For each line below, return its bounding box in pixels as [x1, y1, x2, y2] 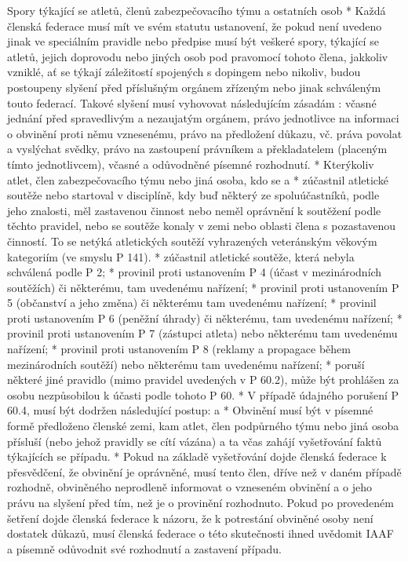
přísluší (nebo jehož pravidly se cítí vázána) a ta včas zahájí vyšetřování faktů [7, 432, 382, 449]
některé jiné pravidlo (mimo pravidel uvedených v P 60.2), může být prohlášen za [7, 371, 399, 388]
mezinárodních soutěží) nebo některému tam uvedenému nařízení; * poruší [7, 356, 365, 372]
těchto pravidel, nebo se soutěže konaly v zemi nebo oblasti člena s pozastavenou [7, 217, 396, 234]
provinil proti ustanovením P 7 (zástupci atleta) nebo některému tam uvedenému [7, 325, 398, 341]
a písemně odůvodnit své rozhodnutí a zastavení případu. [7, 540, 282, 557]
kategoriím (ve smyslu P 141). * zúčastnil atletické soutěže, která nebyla [7, 248, 355, 265]
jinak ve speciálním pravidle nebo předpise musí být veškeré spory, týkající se [7, 33, 379, 49]
